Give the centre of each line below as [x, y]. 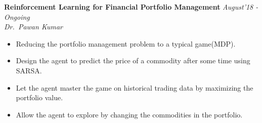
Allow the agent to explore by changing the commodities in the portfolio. [129, 114]
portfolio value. [39, 97]
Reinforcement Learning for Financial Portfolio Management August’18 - [131, 7]
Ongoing [17, 16]
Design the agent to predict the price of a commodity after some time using [133, 60]
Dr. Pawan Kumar [33, 27]
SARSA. [29, 70]
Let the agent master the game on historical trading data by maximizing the [135, 87]
